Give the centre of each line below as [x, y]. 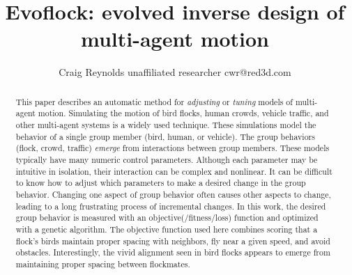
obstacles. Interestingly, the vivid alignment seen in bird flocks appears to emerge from [173, 252]
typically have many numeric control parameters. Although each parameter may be [167, 159]
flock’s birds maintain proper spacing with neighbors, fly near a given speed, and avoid [173, 241]
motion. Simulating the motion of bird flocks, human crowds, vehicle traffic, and [183, 113]
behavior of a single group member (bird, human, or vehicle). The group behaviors [165, 136]
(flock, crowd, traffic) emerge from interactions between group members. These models [173, 148]
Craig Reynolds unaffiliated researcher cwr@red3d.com [175, 72]
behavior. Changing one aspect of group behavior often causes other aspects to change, [173, 194]
